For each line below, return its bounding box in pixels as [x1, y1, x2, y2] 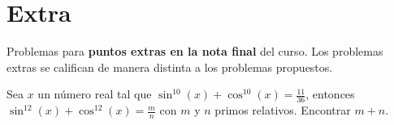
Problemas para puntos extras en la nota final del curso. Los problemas [6, 43, 383, 60]
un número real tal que [37, 85, 152, 102]
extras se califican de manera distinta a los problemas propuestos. [6, 58, 333, 75]
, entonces [305, 85, 355, 102]
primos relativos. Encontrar [214, 102, 351, 119]
